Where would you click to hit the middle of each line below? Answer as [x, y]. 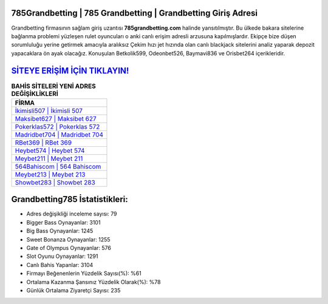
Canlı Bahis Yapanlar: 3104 [60, 265]
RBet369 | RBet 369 [43, 143]
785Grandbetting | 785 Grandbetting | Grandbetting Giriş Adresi [135, 13]
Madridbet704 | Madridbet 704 [59, 135]
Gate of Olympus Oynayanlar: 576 [69, 248]
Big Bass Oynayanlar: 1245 [60, 231]
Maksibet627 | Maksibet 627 [56, 118]
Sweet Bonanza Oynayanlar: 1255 [68, 239]
